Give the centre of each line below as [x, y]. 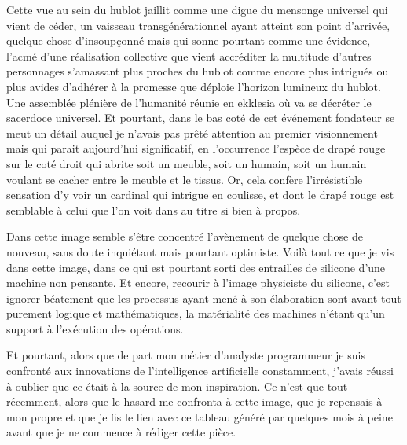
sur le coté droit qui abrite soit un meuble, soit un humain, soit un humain [187, 163]
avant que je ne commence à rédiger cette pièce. [121, 432]
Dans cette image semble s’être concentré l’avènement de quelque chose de [185, 236]
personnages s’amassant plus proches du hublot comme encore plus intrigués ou [198, 71]
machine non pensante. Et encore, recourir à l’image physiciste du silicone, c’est [198, 283]
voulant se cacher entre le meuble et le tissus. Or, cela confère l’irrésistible [185, 179]
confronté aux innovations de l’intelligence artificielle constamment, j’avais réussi [200, 371]
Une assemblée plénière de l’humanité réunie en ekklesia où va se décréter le [189, 102]
